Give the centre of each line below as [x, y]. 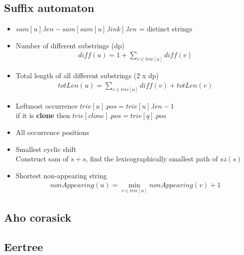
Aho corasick [38, 217]
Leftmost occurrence [47, 105]
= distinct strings [166, 29]
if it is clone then [43, 115]
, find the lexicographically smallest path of [152, 159]
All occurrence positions [52, 132]
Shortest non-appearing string [61, 175]
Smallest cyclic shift [46, 149]
